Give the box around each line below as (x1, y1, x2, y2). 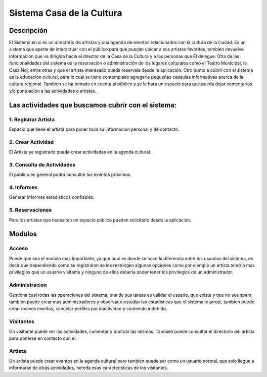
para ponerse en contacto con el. (9, 335, 77, 341)
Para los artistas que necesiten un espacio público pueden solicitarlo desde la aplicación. (9, 217, 191, 223)
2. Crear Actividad (9, 139, 54, 146)
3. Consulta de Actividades (9, 161, 76, 168)
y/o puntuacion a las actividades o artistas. (9, 88, 96, 94)
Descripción (9, 26, 48, 35)
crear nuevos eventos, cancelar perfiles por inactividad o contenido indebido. (9, 306, 168, 312)
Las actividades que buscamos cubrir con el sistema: (9, 101, 177, 109)
